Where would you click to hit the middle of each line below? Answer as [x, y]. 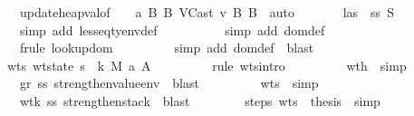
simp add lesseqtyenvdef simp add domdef [172, 29]
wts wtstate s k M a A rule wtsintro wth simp [207, 65]
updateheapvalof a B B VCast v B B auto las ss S [207, 12]
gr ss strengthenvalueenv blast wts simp [169, 83]
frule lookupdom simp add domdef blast [167, 48]
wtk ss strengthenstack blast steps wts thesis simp [200, 100]
